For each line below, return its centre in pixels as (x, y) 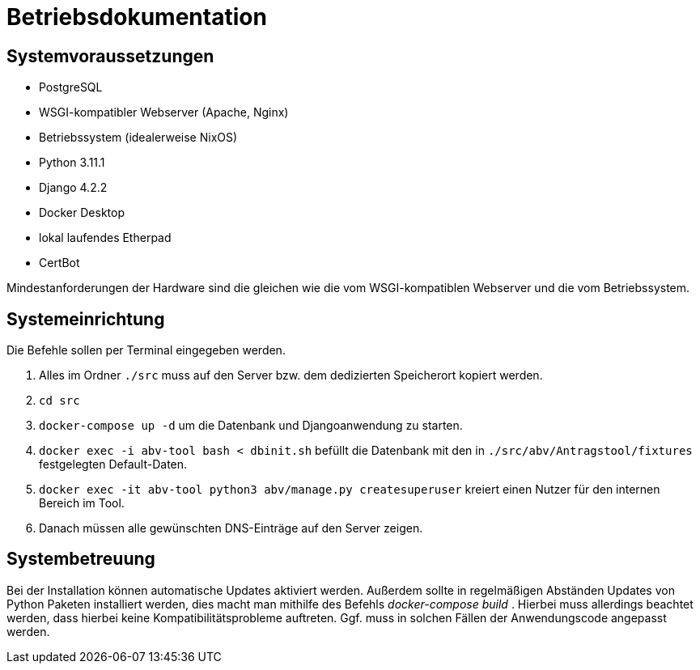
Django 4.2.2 (73, 188)
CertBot (59, 263)
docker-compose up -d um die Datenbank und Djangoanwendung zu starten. (251, 426)
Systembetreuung (81, 559)
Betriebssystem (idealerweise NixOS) (138, 138)
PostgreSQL (71, 87)
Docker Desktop (82, 213)
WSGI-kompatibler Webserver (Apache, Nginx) (164, 112)
